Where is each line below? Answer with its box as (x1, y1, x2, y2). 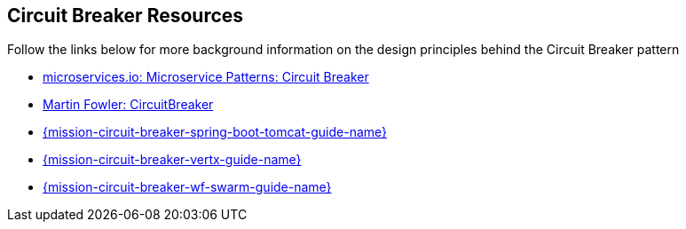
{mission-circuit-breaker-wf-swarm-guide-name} (43, 179, 332, 195)
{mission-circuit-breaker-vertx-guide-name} (43, 152, 302, 168)
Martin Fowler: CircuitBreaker (43, 97, 214, 113)
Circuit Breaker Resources (7, 4, 244, 27)
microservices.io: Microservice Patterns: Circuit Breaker (43, 69, 369, 85)
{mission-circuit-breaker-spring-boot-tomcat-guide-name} (43, 124, 388, 140)
